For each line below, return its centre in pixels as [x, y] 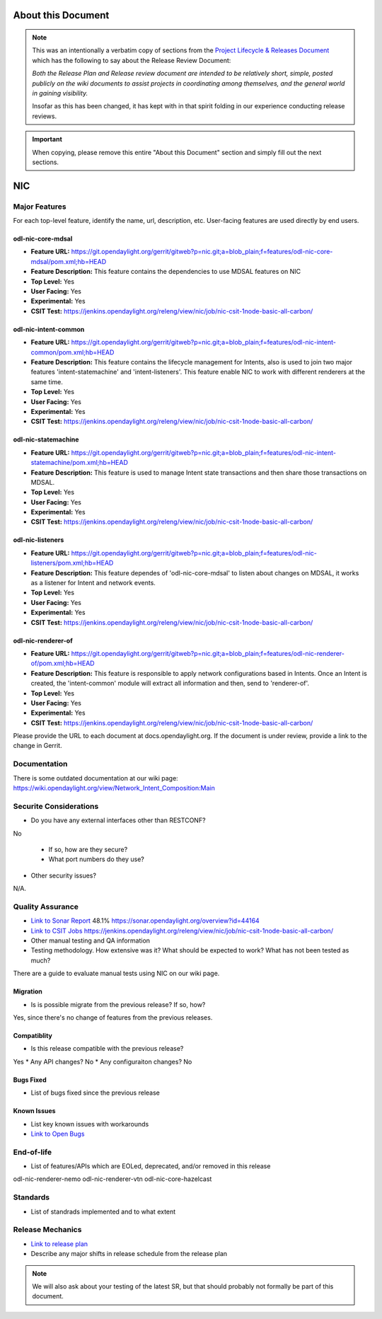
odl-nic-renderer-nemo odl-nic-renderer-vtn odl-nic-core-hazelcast [112, 1179]
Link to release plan [59, 1244]
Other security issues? [64, 875]
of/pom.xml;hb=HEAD [63, 663]
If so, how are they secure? [88, 849]
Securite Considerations [56, 806]
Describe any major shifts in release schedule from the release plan [129, 1254]
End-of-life [33, 1152]
